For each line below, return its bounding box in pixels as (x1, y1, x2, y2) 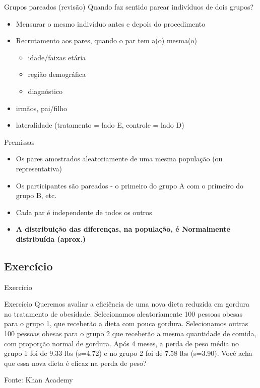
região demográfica (28, 69, 86, 79)
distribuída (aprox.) (16, 233, 86, 244)
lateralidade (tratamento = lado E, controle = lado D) (16, 120, 184, 130)
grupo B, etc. (16, 190, 57, 201)
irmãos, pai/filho (16, 103, 68, 113)
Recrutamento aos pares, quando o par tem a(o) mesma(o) (16, 35, 197, 46)
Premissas (4, 136, 35, 147)
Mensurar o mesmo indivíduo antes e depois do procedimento (16, 18, 206, 29)
